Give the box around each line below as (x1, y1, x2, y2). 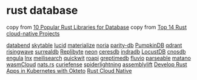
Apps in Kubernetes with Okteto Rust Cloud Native (6, 67, 132, 74)
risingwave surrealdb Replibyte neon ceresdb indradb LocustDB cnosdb (6, 48, 186, 55)
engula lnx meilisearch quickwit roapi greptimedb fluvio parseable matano (6, 54, 191, 61)
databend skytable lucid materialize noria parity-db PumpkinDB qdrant (6, 42, 182, 49)
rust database (6, 4, 78, 17)
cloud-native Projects (6, 29, 60, 37)
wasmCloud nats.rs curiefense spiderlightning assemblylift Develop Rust (6, 61, 187, 68)
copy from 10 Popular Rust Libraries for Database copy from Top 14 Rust (6, 23, 187, 31)
